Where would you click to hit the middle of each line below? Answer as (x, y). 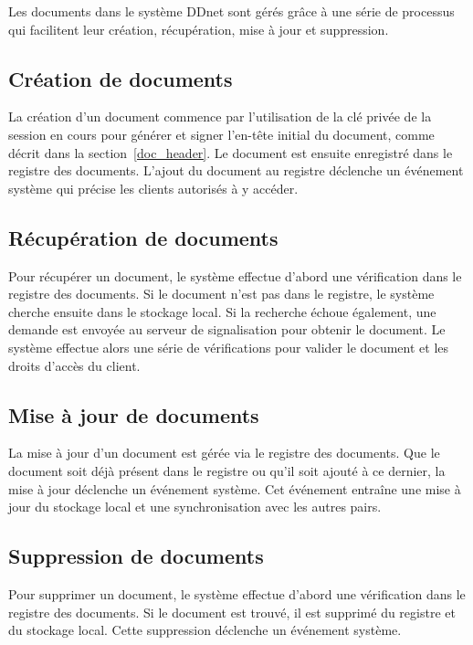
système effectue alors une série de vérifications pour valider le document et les (229, 347)
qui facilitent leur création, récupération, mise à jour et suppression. (199, 29)
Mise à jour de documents (134, 414)
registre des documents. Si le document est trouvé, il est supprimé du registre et (232, 612)
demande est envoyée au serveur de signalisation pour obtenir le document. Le (227, 329)
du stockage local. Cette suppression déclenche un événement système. (205, 630)
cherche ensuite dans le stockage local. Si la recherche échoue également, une (222, 311)
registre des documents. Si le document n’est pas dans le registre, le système (221, 294)
